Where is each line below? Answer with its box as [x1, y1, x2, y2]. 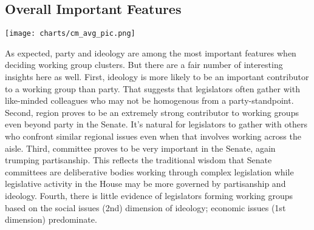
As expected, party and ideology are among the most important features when [5, 46, 296, 59]
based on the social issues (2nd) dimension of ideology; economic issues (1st [5, 201, 286, 214]
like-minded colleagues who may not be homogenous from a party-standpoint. [5, 94, 294, 107]
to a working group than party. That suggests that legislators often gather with [5, 82, 300, 95]
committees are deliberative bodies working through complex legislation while [5, 165, 294, 178]
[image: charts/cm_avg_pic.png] [5, 29, 135, 38]
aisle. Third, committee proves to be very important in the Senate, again [5, 141, 276, 154]
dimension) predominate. [5, 213, 97, 226]
